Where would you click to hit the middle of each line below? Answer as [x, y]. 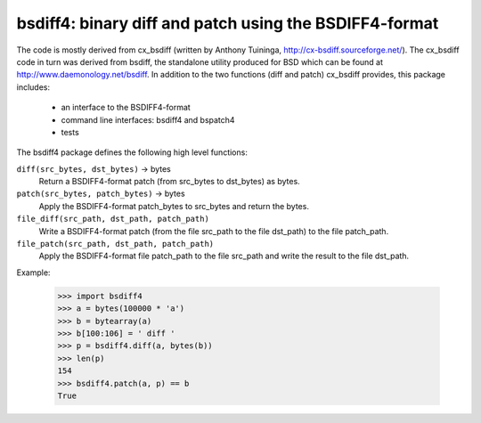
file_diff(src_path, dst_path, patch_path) [113, 219]
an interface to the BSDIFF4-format [126, 108]
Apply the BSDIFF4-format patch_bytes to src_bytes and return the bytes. [174, 206]
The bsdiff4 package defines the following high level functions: [132, 152]
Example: [33, 273]
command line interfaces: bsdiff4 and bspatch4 [148, 119]
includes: [33, 87]
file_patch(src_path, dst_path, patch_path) [115, 244]
